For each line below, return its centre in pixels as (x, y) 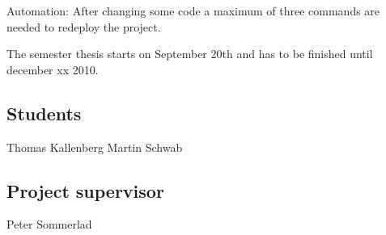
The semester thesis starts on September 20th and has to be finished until (190, 54)
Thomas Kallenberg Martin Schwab (95, 147)
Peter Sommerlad (49, 224)
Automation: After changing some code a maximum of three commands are (193, 10)
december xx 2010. (53, 69)
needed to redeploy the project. (84, 26)
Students (44, 113)
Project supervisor (85, 190)
